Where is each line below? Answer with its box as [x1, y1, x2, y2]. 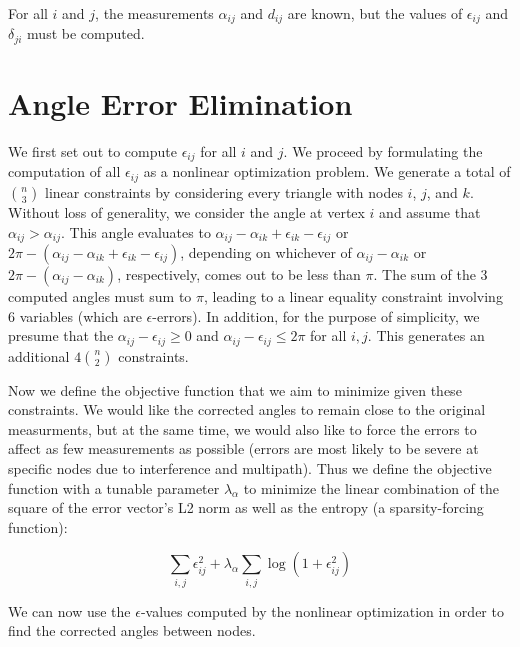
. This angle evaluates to [61, 221, 211, 242]
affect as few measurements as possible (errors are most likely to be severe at [8, 438, 479, 459]
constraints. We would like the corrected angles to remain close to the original [8, 399, 486, 420]
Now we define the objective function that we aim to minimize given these [8, 379, 462, 400]
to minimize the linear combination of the [243, 477, 499, 498]
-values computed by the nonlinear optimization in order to [140, 600, 504, 621]
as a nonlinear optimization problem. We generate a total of [143, 161, 511, 182]
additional [8, 345, 70, 366]
